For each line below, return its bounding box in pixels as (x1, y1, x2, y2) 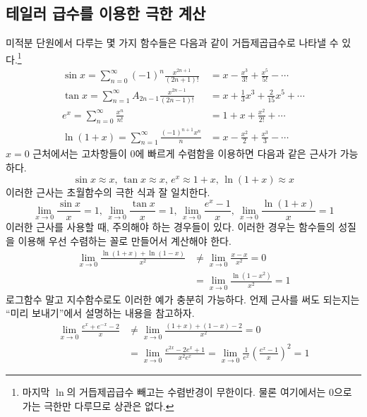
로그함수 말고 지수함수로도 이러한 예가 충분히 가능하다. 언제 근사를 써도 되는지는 (6, 291, 360, 306)
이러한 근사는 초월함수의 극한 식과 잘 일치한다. (6, 184, 210, 199)
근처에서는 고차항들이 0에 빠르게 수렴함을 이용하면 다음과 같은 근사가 (32, 146, 337, 161)
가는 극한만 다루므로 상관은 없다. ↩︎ (22, 398, 174, 413)
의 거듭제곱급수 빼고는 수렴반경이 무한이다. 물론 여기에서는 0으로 (66, 385, 352, 399)
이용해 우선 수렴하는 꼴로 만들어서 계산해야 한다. (18, 233, 231, 248)
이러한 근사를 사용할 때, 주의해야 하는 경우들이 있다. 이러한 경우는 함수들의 (6, 219, 335, 234)
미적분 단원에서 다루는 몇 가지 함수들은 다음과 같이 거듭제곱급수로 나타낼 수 (6, 35, 339, 50)
